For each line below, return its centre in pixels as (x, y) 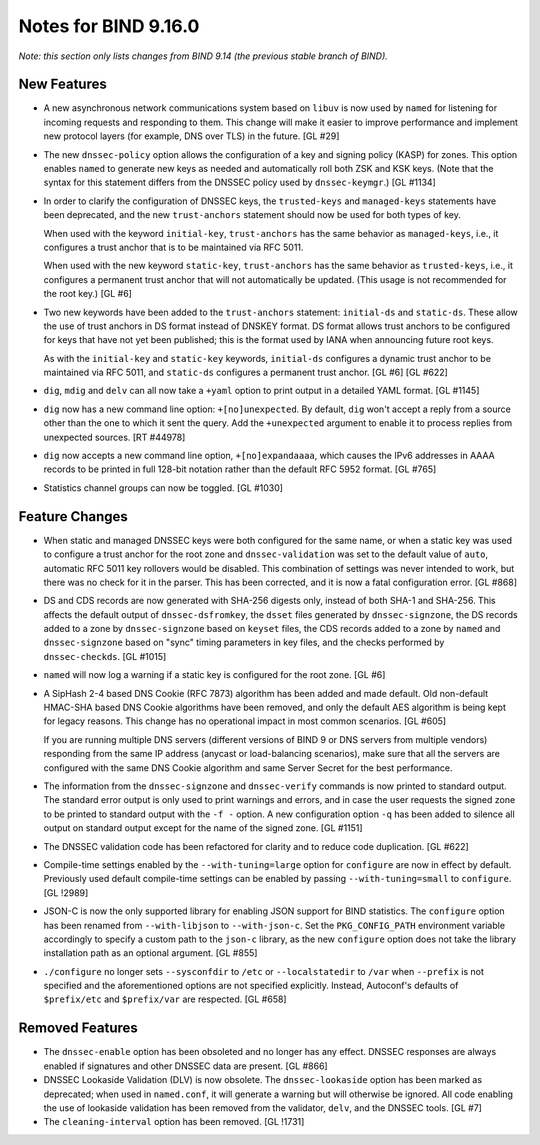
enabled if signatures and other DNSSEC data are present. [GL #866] (186, 1066)
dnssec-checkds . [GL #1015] (105, 656)
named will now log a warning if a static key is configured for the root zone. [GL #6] (214, 675)
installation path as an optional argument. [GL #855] (150, 953)
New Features (62, 84)
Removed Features (78, 1028)
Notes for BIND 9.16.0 (109, 26)
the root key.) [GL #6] (87, 294)
